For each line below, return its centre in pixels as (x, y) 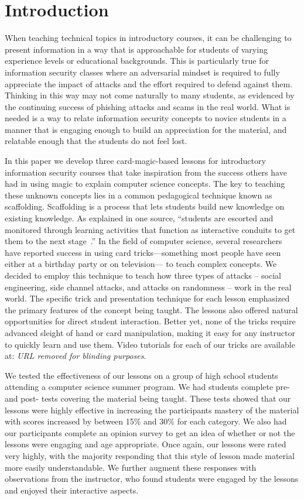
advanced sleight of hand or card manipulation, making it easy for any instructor (150, 332)
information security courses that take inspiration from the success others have (146, 172)
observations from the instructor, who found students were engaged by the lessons (152, 479)
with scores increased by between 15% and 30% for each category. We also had (146, 421)
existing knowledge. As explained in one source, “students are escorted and (139, 218)
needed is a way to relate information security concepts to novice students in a (146, 118)
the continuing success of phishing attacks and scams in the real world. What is (148, 106)
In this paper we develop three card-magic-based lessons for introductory (135, 161)
